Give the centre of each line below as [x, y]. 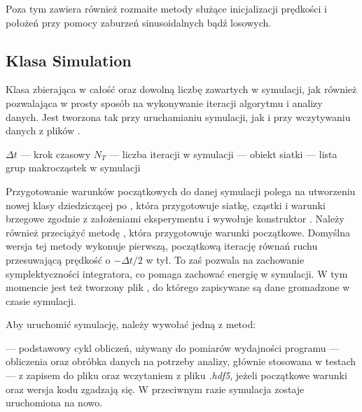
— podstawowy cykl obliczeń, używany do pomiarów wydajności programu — [173, 347]
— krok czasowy [56, 154]
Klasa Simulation [69, 60]
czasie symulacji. [41, 300]
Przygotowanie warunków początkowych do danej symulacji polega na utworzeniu [181, 191]
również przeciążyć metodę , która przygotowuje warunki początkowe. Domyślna [178, 232]
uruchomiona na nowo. [54, 403]
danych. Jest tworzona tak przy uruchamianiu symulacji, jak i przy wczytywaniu [178, 116]
